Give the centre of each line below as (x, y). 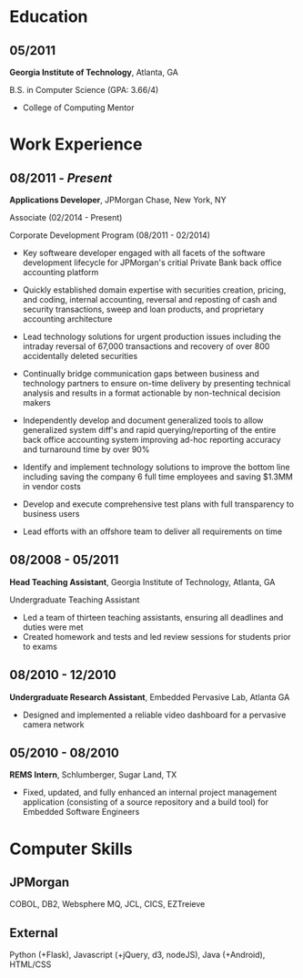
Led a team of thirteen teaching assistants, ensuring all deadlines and (153, 617)
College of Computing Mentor (78, 108)
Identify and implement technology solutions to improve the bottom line (156, 467)
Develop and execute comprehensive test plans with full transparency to (158, 504)
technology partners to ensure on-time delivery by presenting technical (157, 383)
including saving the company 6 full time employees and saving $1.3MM (157, 477)
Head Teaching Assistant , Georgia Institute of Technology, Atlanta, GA (142, 582)
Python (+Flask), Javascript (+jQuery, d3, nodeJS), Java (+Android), (137, 955)
